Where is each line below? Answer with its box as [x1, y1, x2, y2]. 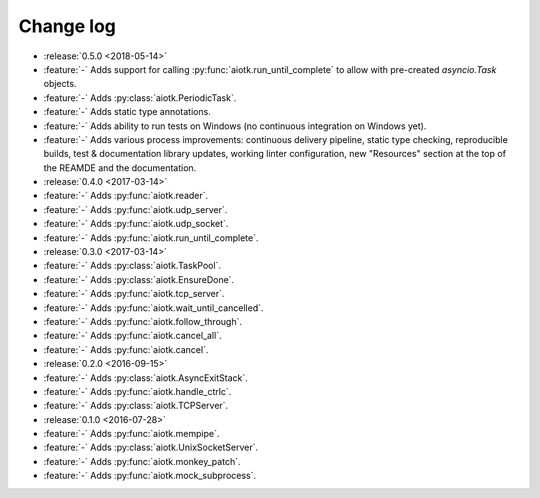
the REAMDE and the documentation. [43, 161, 197, 174]
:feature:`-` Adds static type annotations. [43, 106, 212, 118]
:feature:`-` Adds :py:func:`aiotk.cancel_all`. [43, 330, 222, 342]
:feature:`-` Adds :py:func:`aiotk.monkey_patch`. [43, 455, 241, 467]
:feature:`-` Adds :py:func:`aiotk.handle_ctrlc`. [43, 385, 232, 397]
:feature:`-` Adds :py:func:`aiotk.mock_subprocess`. [43, 470, 257, 482]
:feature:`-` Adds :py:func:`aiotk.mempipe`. [43, 428, 220, 440]
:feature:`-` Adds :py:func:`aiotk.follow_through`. [43, 315, 242, 327]
